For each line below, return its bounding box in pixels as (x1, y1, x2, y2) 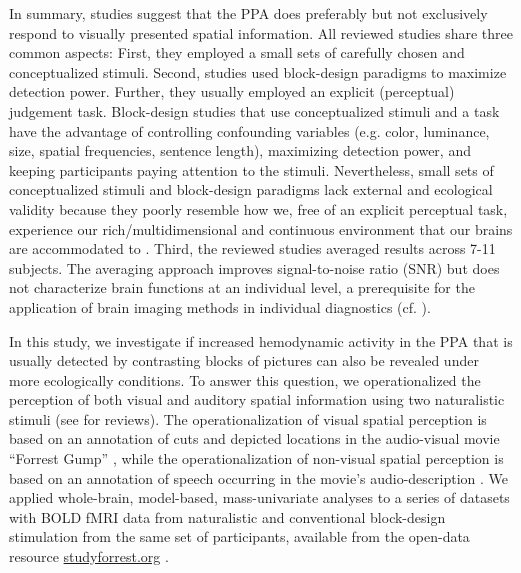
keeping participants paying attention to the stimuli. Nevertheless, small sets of (9, 159, 494, 180)
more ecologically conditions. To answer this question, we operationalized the (9, 369, 481, 390)
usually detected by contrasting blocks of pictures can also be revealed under (9, 350, 479, 371)
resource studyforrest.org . (9, 546, 169, 567)
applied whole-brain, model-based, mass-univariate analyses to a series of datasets (9, 487, 510, 508)
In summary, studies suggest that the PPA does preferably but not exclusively (9, 3, 488, 23)
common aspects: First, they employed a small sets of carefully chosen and (9, 42, 465, 63)
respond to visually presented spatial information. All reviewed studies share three (9, 22, 514, 43)
